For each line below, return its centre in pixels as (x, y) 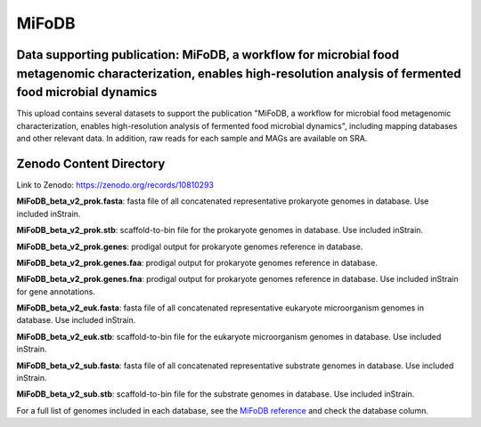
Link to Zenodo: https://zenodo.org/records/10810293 (115, 185)
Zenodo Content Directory (91, 163)
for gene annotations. (56, 291)
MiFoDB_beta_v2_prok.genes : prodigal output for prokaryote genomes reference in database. (190, 246)
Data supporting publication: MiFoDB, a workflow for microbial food (208, 55)
